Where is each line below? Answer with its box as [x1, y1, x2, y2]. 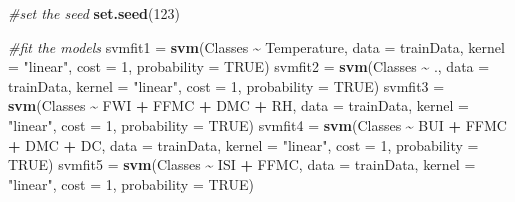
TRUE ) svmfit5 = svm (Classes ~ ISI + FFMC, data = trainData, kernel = [8, 154, 476, 175]
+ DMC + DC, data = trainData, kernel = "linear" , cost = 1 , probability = [8, 134, 479, 155]
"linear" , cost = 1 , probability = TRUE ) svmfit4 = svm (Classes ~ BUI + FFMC [8, 114, 507, 135]
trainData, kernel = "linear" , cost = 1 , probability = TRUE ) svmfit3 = [8, 75, 445, 96]
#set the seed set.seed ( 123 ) [8, 3, 180, 23]
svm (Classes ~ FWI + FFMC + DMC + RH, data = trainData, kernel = [8, 95, 469, 116]
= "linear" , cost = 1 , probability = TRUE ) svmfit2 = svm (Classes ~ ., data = [8, 56, 490, 77]
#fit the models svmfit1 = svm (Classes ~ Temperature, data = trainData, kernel [8, 36, 505, 57]
